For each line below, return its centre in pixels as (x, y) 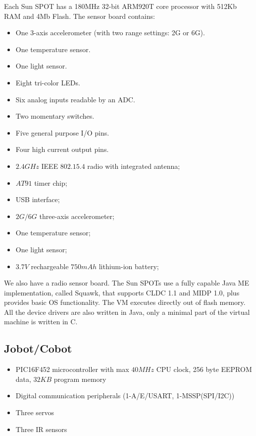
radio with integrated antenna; (134, 166)
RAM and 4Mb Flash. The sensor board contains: (79, 16)
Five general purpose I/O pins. (62, 132)
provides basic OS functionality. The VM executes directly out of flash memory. (125, 302)
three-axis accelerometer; (77, 216)
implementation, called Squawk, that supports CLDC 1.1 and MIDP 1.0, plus (122, 292)
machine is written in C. (41, 322)
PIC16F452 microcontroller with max (72, 369)
